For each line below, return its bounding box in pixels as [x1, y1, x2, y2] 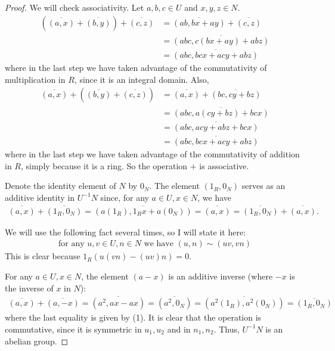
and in [167, 322, 191, 335]
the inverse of [5, 281, 54, 294]
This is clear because [5, 250, 80, 262]
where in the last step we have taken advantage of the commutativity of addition [5, 148, 300, 160]
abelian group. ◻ [5, 334, 69, 347]
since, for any [100, 191, 149, 203]
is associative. [199, 159, 249, 172]
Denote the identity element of [5, 179, 116, 192]
